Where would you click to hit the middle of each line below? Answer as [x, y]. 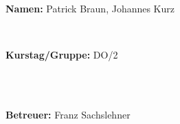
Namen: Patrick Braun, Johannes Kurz [90, 8]
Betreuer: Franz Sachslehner [68, 114]
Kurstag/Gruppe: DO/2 [62, 55]
